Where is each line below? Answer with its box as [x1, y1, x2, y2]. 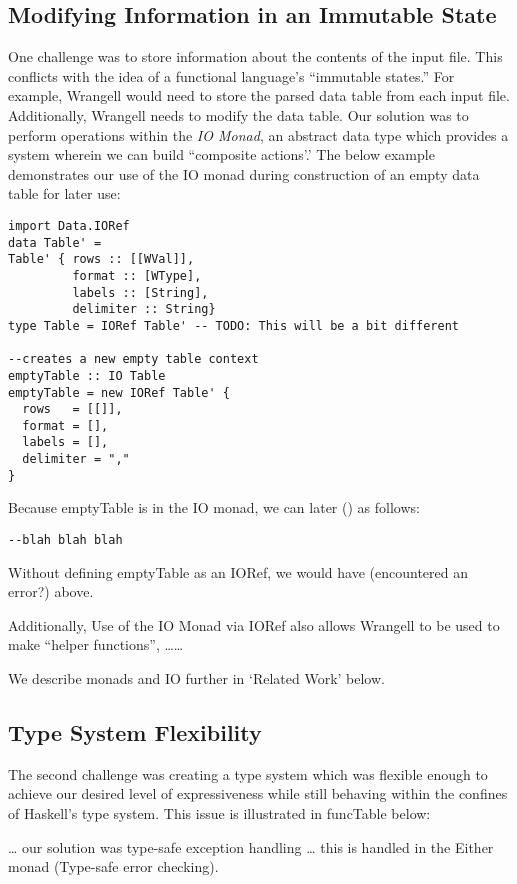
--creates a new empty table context [8, 352, 259, 367]
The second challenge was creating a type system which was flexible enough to [8, 763, 488, 784]
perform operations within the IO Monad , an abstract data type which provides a [8, 124, 509, 145]
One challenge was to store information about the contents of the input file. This [8, 46, 503, 67]
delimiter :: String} [72, 302, 216, 317]
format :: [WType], [72, 268, 202, 283]
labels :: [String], [72, 285, 209, 300]
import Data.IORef [8, 218, 130, 233]
